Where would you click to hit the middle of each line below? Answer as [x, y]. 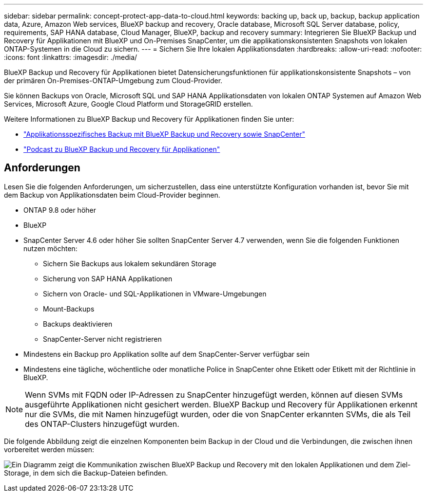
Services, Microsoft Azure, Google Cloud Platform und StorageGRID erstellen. [128, 104]
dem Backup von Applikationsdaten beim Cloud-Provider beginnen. [112, 195]
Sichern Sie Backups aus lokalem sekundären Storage [130, 263]
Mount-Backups [69, 309]
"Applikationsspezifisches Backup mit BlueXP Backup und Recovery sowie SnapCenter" [164, 134]
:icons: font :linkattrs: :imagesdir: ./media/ [71, 57]
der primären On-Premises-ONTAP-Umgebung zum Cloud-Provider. [113, 81]
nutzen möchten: [50, 248]
